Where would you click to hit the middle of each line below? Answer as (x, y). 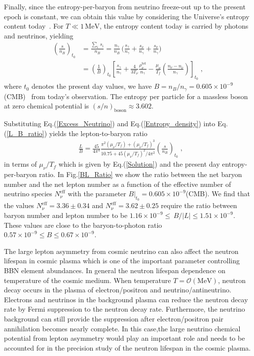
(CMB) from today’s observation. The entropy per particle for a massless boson (126, 96)
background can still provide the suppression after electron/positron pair (114, 318)
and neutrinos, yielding (39, 35)
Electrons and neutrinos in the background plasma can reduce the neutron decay (126, 299)
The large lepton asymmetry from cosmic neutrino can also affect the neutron (121, 251)
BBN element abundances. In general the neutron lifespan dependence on (115, 270)
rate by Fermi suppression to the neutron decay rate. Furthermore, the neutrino (125, 309)
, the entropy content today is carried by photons (174, 26)
